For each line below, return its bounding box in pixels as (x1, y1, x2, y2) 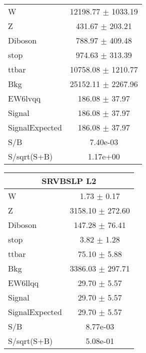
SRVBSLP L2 (41, 175, 96, 186)
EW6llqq (8, 277, 39, 288)
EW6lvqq (8, 92, 41, 104)
